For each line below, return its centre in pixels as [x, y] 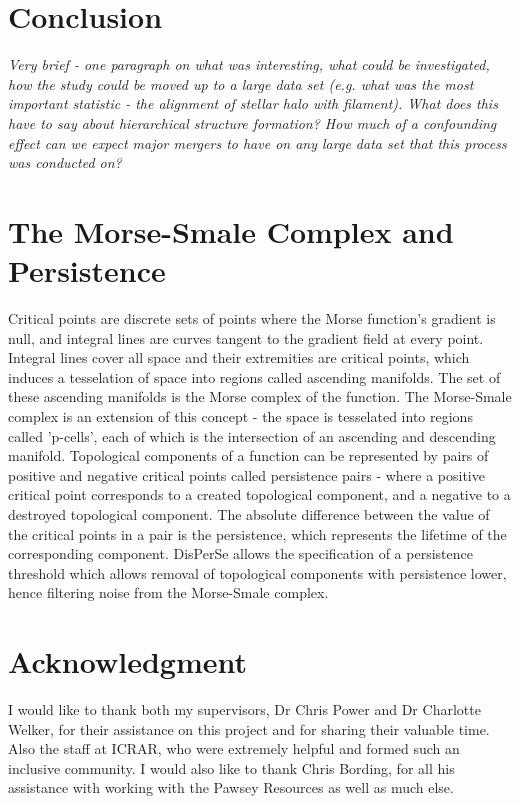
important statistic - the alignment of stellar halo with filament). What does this [253, 103]
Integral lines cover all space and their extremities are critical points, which [239, 357]
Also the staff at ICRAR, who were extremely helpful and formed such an [234, 748]
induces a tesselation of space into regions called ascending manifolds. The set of [254, 376]
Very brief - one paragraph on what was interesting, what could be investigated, [249, 64]
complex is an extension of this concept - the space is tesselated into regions [240, 415]
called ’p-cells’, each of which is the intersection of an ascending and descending [252, 435]
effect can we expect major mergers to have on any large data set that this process [257, 142]
